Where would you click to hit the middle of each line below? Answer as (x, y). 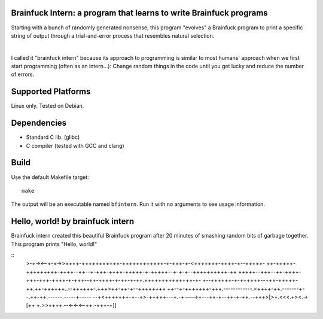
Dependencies (39, 123)
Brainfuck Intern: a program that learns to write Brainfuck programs (140, 13)
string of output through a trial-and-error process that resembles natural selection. (113, 35)
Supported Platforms (51, 92)
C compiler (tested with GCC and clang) (75, 145)
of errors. (23, 74)
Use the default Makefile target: (50, 177)
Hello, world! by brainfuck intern (73, 221)
